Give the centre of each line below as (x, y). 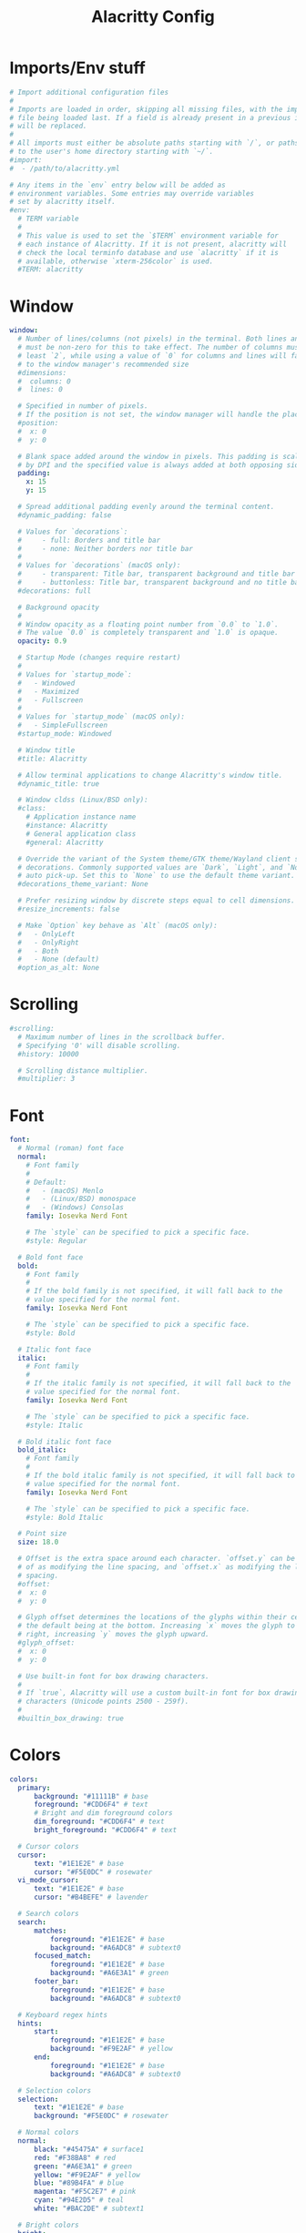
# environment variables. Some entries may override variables (132, 193)
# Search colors (48, 1914)
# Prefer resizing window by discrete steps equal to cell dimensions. (157, 901)
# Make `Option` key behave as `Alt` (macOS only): (118, 925)
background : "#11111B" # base (91, 1796)
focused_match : (62, 1956)
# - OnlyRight (48, 943)
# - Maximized (48, 691)
